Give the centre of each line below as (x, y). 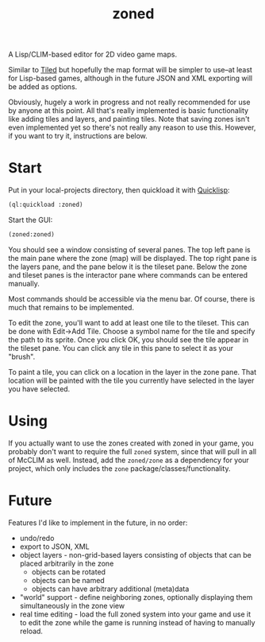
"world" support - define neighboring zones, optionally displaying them (136, 597)
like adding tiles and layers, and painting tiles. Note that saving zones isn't (129, 119)
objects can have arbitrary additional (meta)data (110, 589)
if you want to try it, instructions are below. (78, 136)
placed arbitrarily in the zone (67, 563)
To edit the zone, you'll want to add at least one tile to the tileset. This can (129, 322)
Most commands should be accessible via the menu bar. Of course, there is (132, 298)
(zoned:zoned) (32, 235)
